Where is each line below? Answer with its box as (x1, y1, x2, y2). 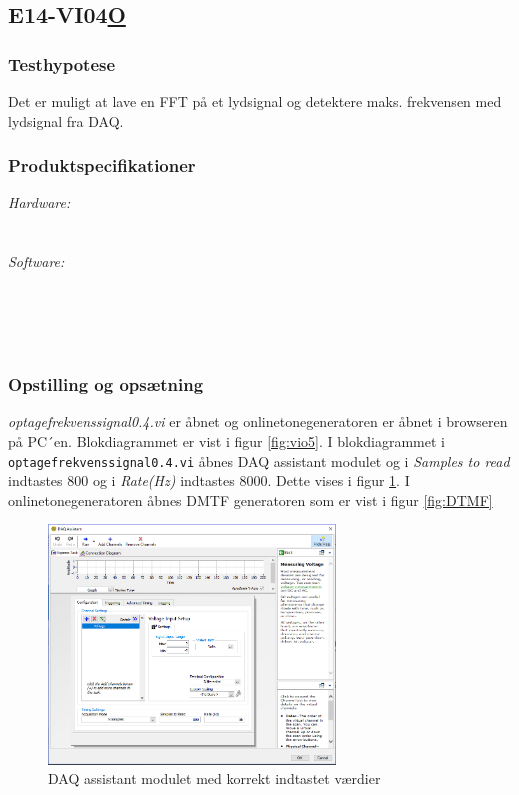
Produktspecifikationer (8, 153, 196, 178)
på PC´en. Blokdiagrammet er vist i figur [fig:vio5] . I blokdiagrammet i (8, 430, 445, 451)
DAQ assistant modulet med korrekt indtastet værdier (48, 768, 381, 789)
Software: (8, 251, 65, 272)
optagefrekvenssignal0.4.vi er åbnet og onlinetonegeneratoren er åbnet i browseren (8, 411, 508, 432)
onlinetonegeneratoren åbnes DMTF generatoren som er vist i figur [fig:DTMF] (8, 489, 493, 510)
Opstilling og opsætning (8, 372, 204, 397)
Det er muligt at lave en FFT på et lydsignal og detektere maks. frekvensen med (8, 91, 502, 111)
